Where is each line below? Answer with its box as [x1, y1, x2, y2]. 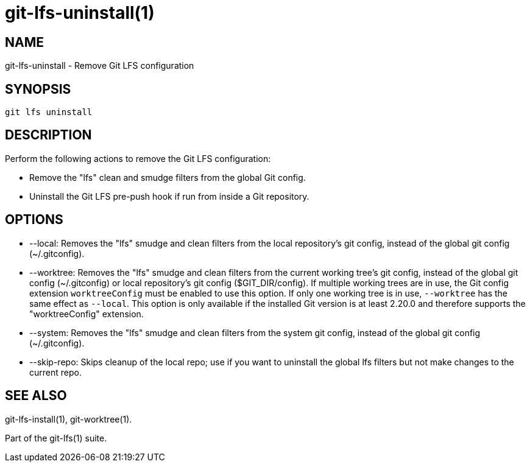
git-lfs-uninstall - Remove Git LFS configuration [5, 60, 194, 71]
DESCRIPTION [5, 127, 92, 143]
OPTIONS [5, 212, 63, 228]
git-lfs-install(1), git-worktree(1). [5, 413, 132, 424]
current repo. [29, 367, 82, 377]
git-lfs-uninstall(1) [5, 2, 155, 23]
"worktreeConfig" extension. [29, 308, 144, 319]
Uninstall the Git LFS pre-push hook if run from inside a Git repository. [29, 191, 309, 202]
